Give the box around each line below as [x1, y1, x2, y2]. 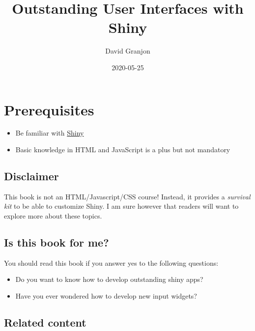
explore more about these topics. [4, 211, 102, 221]
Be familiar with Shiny [15, 128, 84, 138]
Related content [4, 314, 86, 330]
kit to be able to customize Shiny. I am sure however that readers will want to [4, 201, 239, 211]
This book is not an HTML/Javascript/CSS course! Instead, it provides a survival [4, 191, 251, 201]
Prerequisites [4, 99, 94, 119]
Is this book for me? [4, 235, 109, 249]
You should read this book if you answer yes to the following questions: [4, 257, 219, 268]
